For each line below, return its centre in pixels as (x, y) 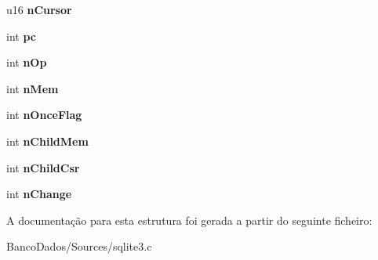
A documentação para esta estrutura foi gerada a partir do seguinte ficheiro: (189, 220)
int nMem (33, 88)
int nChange (39, 194)
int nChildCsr (43, 167)
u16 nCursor (39, 9)
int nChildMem (47, 141)
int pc (21, 36)
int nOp (27, 62)
